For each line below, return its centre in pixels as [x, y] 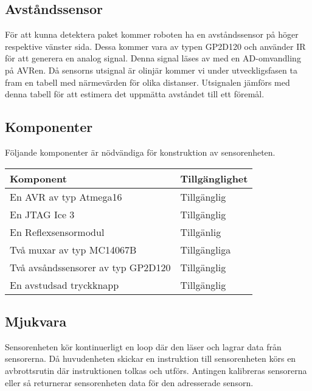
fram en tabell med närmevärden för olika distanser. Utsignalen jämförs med [147, 82]
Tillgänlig [201, 232]
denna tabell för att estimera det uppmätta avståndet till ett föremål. [135, 94]
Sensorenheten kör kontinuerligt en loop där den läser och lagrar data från [143, 346]
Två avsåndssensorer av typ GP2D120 [90, 267]
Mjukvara [36, 321]
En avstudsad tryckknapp [64, 285]
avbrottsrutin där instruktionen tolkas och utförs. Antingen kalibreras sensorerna [156, 370]
